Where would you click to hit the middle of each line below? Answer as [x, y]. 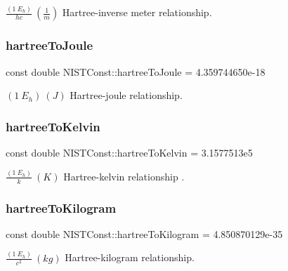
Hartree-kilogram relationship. [130, 257]
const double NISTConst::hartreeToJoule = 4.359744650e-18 [136, 71]
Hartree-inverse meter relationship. [137, 12]
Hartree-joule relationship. [126, 95]
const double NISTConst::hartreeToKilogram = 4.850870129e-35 [144, 233]
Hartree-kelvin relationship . [124, 176]
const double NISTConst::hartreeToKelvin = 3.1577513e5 [129, 152]
